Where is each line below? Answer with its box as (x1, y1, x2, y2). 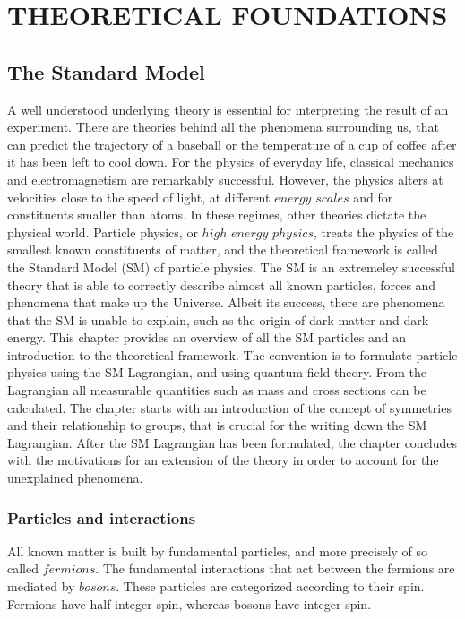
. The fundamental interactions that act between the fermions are (95, 559, 455, 578)
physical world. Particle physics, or (7, 222, 198, 241)
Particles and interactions (7, 506, 196, 529)
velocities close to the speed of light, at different (7, 187, 271, 206)
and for (353, 187, 393, 206)
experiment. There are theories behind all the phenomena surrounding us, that (7, 117, 439, 136)
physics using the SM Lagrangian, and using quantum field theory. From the (7, 363, 426, 382)
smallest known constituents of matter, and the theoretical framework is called (7, 240, 438, 259)
